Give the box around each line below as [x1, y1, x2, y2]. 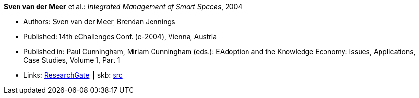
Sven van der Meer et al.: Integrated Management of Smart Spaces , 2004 [4, 2, 243, 11]
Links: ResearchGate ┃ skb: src [23, 71, 123, 79]
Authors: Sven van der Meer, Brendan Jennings [23, 17, 175, 26]
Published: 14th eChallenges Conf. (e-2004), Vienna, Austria [23, 33, 217, 41]
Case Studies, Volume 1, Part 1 [23, 56, 120, 64]
